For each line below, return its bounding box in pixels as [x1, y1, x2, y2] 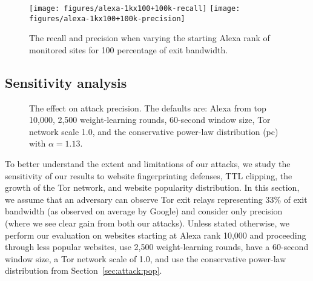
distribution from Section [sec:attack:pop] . [5, 264, 162, 277]
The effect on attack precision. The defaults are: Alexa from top [29, 101, 266, 114]
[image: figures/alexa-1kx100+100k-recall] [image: [29, 4, 240, 13]
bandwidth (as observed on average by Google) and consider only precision [5, 205, 283, 217]
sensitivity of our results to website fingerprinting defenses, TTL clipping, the [5, 169, 292, 182]
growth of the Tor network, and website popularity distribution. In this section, [5, 181, 300, 194]
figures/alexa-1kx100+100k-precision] [29, 14, 185, 23]
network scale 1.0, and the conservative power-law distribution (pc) [29, 125, 278, 137]
